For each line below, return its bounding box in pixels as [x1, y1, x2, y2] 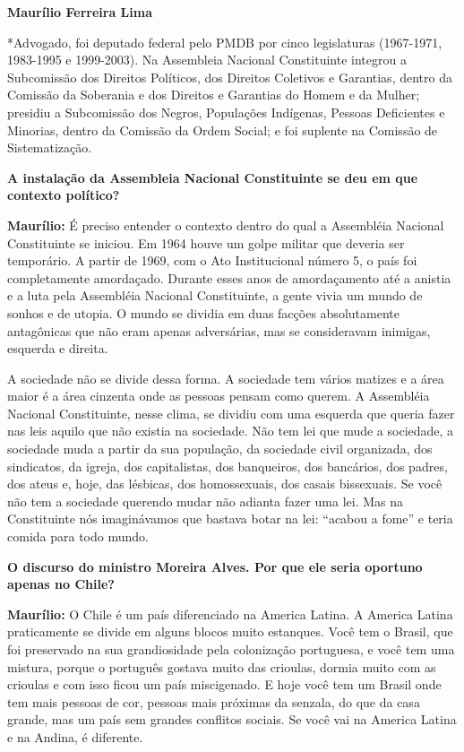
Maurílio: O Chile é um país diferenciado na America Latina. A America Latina [7, 604, 453, 623]
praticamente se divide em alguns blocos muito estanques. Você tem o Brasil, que [7, 622, 453, 641]
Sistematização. [7, 138, 92, 157]
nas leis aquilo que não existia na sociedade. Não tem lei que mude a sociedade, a [7, 421, 454, 440]
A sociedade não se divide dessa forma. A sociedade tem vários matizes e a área [7, 368, 444, 387]
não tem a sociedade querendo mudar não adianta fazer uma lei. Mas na [7, 491, 404, 510]
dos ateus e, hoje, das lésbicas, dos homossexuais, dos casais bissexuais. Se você [7, 474, 443, 493]
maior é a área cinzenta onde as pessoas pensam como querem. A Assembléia [7, 386, 430, 405]
